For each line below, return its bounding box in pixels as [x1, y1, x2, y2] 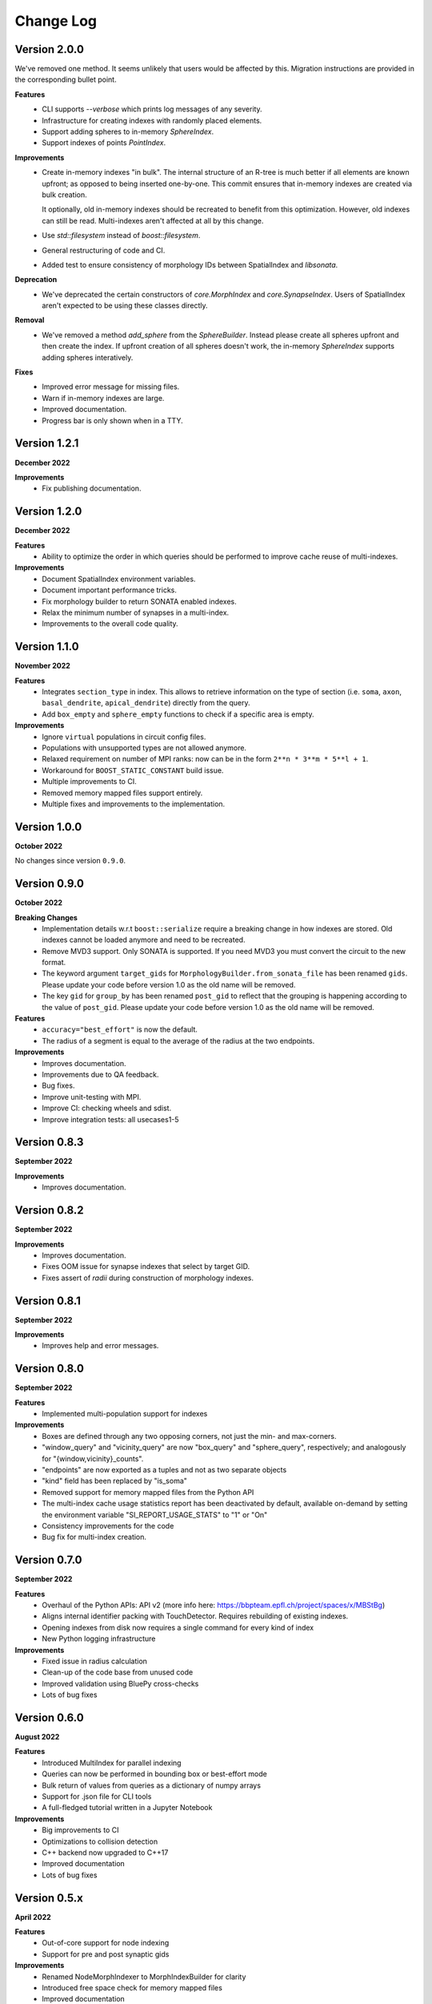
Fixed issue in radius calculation [42, 1656, 148, 1667]
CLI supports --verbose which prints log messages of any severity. [42, 104, 263, 114]
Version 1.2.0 [14, 505, 82, 519]
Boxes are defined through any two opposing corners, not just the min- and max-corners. [42, 1431, 337, 1440]
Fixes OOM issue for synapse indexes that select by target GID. [42, 1262, 250, 1271]
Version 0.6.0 [14, 1711, 84, 1724]
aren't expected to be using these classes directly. [42, 301, 208, 310]
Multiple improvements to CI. [42, 777, 137, 786]
